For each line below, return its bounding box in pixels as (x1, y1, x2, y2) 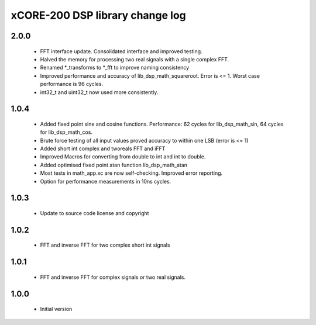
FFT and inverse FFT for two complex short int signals (40, 241, 170, 248)
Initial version (40, 306, 73, 313)
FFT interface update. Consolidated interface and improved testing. (40, 47, 202, 55)
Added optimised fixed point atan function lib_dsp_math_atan (40, 161, 187, 168)
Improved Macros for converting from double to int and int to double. (40, 153, 206, 160)
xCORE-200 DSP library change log (11, 9, 187, 22)
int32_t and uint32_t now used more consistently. (40, 88, 159, 96)
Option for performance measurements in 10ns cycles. (40, 178, 171, 185)
